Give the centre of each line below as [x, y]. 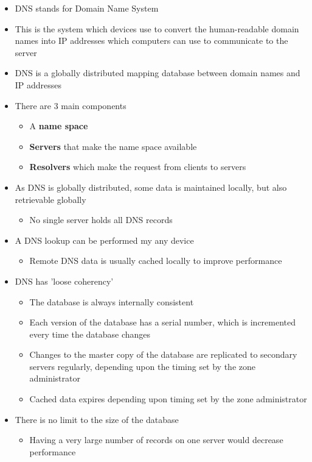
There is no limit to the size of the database [97, 419]
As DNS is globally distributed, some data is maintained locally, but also [151, 187]
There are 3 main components [71, 105]
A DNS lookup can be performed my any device [104, 240]
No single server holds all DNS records [101, 220]
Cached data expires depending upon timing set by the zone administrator [168, 399]
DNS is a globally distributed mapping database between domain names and [158, 73]
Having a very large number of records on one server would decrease [156, 440]
